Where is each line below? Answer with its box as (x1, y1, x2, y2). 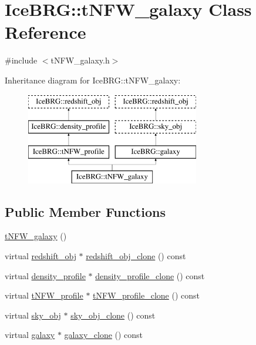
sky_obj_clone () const (70, 309, 156, 321)
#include (5, 54, 38, 66)
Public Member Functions (5, 202, 166, 220)
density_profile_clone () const (95, 269, 205, 282)
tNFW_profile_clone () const (93, 289, 200, 302)
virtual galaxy (5, 329, 55, 341)
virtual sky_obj (5, 309, 61, 321)
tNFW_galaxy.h (50, 54, 110, 66)
